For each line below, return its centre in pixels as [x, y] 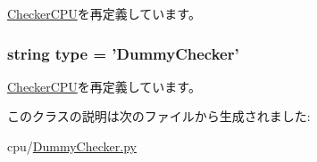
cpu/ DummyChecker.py [72, 146]
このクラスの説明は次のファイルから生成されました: [159, 116]
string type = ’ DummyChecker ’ [123, 53]
